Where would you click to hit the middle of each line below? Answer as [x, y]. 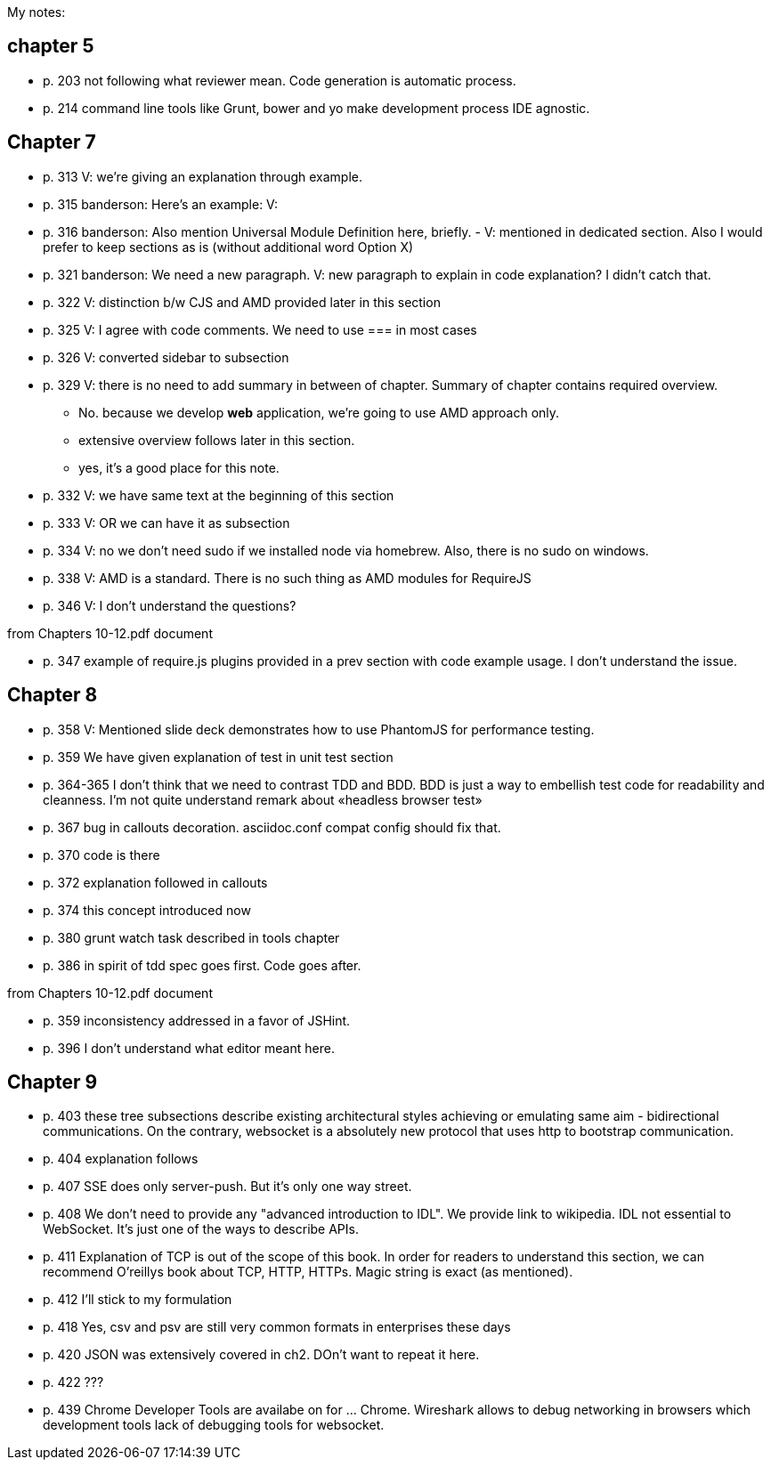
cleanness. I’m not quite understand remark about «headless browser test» [263, 799]
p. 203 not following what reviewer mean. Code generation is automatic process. [280, 80]
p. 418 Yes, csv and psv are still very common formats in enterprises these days [277, 1327]
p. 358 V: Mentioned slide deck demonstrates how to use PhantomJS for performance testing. [319, 729]
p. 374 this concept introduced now [147, 910]
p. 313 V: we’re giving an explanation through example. [203, 176]
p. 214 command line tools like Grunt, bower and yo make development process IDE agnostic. [317, 108]
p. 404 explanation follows [121, 1159]
